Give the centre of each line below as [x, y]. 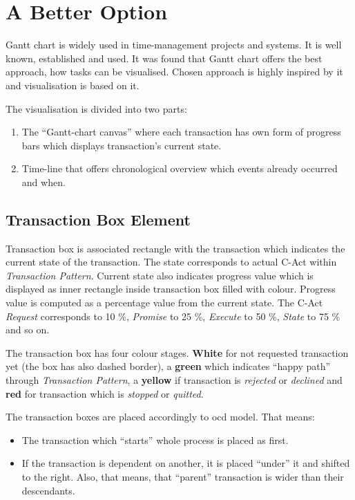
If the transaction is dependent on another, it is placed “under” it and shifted [186, 463]
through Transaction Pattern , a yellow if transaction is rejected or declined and [174, 380]
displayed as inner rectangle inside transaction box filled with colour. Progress [171, 289]
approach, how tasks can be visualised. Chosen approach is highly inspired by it [174, 72]
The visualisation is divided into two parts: [96, 108]
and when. [44, 182]
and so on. [28, 330]
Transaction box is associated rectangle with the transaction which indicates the [175, 248]
